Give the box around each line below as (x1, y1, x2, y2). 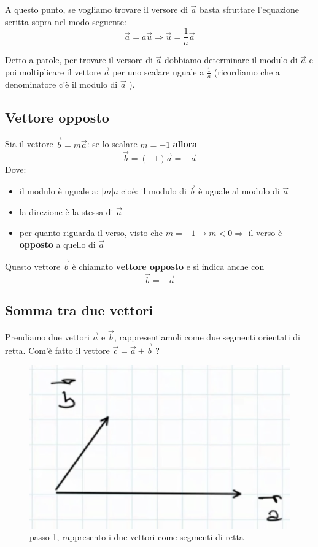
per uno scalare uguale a (112, 65, 204, 78)
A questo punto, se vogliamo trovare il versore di (5, 3, 188, 15)
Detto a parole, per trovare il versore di (5, 53, 153, 66)
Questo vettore (5, 259, 61, 272)
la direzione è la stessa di (19, 205, 114, 218)
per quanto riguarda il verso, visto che (19, 226, 163, 239)
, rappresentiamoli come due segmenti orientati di (114, 331, 300, 343)
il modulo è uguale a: (19, 185, 99, 197)
